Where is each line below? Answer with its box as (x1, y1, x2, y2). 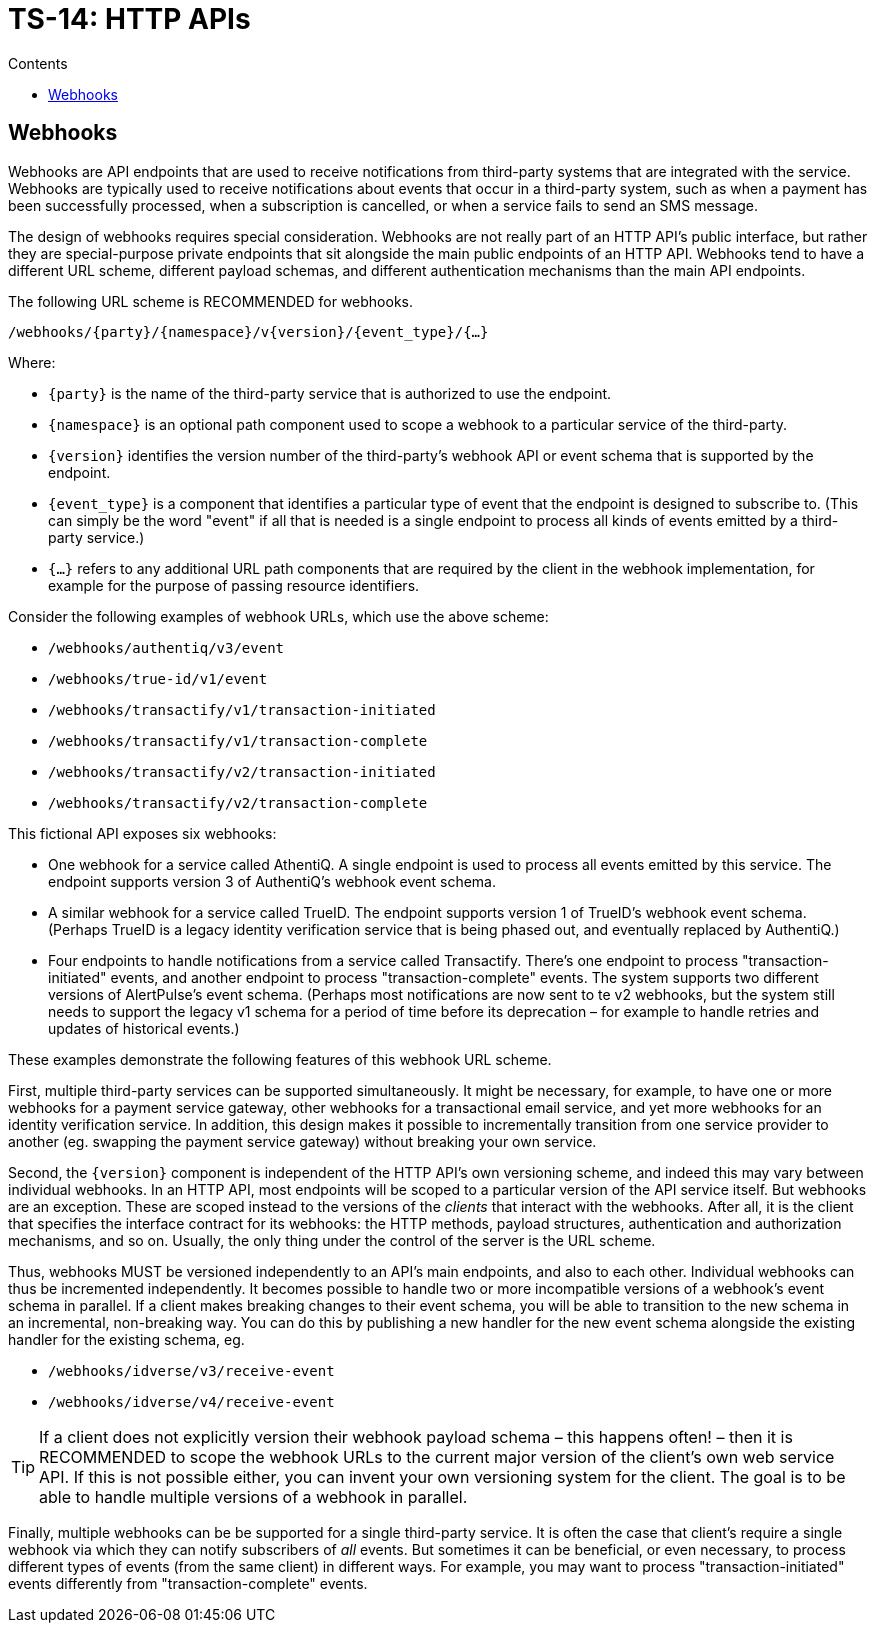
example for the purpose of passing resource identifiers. (48, 576, 420, 594)
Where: (8, 353, 56, 371)
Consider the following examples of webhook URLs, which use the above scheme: (8, 607, 549, 625)
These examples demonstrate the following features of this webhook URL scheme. (8, 1050, 552, 1068)
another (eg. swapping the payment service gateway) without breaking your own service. (8, 1132, 597, 1150)
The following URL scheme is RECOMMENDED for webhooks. (8, 292, 413, 310)
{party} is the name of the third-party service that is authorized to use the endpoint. (48, 384, 612, 402)
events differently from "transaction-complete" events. (8, 1574, 368, 1592)
